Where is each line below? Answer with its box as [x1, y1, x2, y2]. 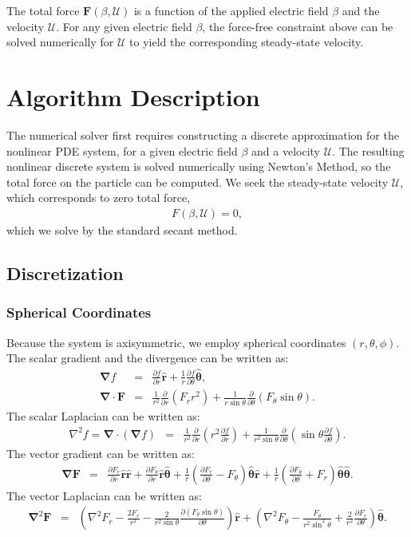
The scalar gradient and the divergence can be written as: [6, 349, 289, 366]
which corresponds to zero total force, [6, 189, 191, 206]
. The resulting [332, 142, 405, 159]
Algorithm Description [6, 80, 260, 113]
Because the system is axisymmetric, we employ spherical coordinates [6, 334, 346, 350]
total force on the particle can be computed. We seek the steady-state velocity [6, 173, 389, 190]
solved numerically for [6, 34, 114, 50]
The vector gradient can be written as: [6, 444, 195, 461]
